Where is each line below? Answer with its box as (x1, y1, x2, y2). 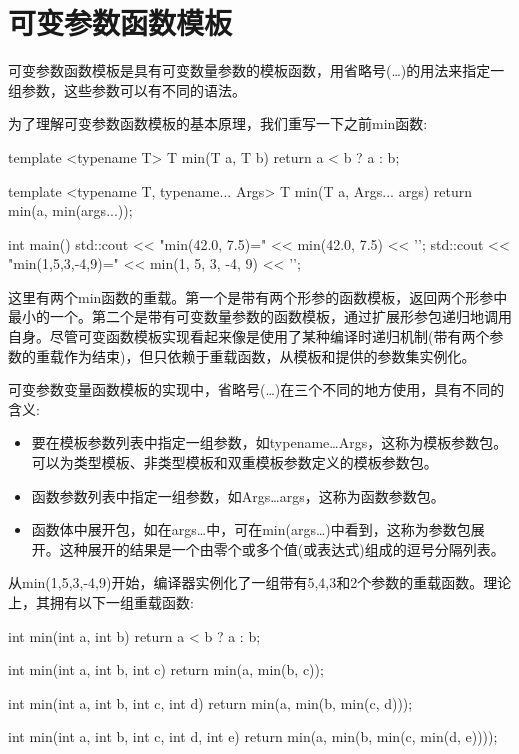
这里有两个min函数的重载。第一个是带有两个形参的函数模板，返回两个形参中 (8, 286, 508, 307)
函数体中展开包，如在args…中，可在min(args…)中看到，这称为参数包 (31, 519, 471, 540)
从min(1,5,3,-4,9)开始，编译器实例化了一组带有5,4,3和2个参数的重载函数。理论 (8, 572, 512, 593)
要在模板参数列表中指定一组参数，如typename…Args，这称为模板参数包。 (31, 432, 508, 453)
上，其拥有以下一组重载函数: (8, 592, 194, 612)
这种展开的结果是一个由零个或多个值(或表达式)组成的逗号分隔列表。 (59, 538, 505, 559)
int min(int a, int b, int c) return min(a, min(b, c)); (8, 659, 324, 680)
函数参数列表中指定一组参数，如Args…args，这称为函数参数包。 (31, 485, 445, 506)
